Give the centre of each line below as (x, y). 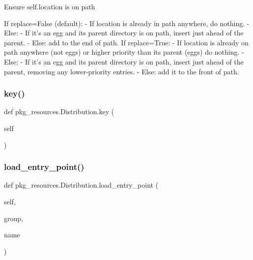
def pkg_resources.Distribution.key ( (59, 112)
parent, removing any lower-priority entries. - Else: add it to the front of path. (122, 71)
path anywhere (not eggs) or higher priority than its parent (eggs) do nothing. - (124, 52)
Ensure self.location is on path (50, 6)
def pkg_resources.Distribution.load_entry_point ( (81, 185)
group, (14, 218)
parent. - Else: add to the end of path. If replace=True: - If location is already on (126, 42)
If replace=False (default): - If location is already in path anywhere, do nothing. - (127, 23)
